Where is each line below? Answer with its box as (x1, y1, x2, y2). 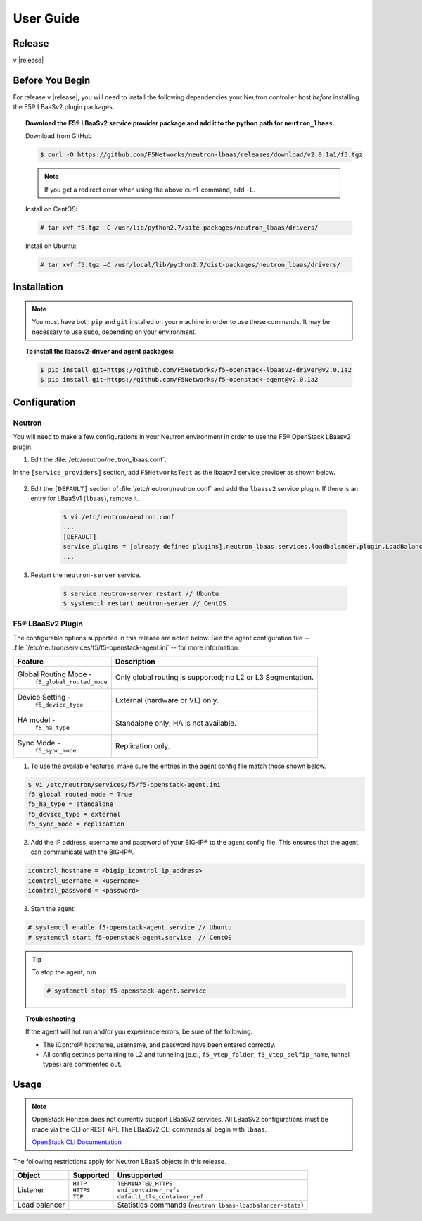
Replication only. (115, 741, 170, 751)
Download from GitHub (25, 132, 92, 140)
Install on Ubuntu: (25, 242, 77, 250)
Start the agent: (30, 905, 76, 913)
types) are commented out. (43, 1060, 122, 1069)
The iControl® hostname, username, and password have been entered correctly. (43, 1040, 276, 1049)
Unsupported (117, 1170, 163, 1180)
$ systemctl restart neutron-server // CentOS (63, 600, 226, 607)
